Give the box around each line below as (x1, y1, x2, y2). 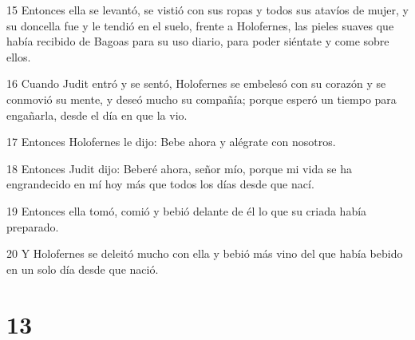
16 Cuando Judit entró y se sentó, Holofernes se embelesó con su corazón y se (6, 75, 386, 92)
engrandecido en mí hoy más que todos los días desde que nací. (6, 176, 314, 192)
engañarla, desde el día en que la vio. (6, 106, 188, 123)
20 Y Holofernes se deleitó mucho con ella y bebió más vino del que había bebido (6, 245, 403, 262)
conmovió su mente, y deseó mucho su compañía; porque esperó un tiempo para (6, 90, 397, 107)
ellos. (6, 48, 31, 65)
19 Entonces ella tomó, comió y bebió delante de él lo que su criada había (6, 202, 367, 219)
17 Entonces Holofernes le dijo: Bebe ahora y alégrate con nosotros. (6, 133, 336, 150)
